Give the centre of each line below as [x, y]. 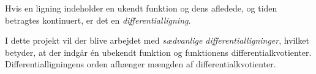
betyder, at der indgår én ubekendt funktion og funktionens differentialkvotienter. [158, 52]
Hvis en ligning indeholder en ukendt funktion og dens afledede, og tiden [141, 8]
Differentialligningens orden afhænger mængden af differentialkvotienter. [141, 64]
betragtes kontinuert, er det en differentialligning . [98, 20]
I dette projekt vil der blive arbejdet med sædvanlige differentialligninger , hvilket [157, 40]
